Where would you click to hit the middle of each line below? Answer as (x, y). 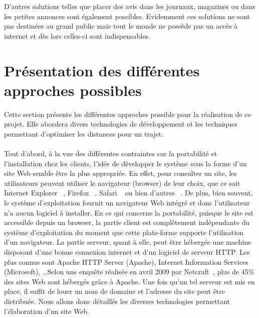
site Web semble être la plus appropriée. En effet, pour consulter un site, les (120, 173)
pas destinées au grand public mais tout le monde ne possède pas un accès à (121, 26)
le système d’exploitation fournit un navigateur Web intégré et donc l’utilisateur (127, 203)
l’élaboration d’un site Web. (47, 311)
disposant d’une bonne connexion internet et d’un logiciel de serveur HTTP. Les (127, 252)
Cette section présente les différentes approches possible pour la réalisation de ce (127, 114)
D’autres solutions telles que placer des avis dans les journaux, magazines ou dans (130, 6)
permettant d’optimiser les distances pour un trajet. (84, 133)
